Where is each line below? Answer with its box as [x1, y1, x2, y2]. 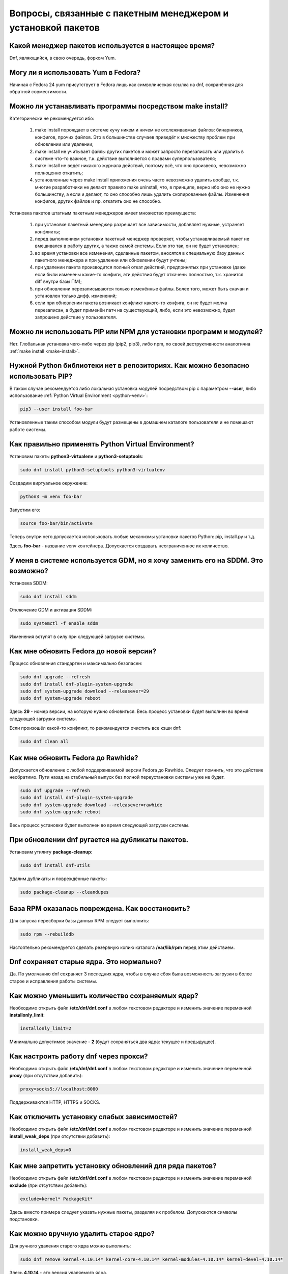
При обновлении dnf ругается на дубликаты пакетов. [9, 836, 189, 844]
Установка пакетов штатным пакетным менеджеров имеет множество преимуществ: [9, 209, 196, 216]
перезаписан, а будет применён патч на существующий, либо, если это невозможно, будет [35, 307, 236, 313]
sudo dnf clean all [20, 739, 69, 745]
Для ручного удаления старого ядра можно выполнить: [9, 1242, 131, 1249]
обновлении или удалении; [35, 141, 94, 147]
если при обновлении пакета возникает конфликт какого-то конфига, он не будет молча [35, 300, 227, 306]
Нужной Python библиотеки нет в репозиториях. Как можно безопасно [9, 361, 249, 370]
